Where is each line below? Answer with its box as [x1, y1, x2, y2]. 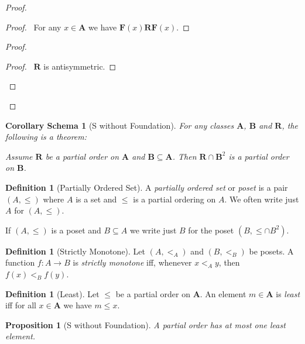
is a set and [76, 192, 117, 205]
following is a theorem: [5, 130, 87, 143]
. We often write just [224, 192, 299, 205]
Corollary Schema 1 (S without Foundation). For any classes [5, 119, 234, 131]
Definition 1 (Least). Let [5, 287, 100, 300]
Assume [5, 150, 33, 162]
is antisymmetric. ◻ [43, 60, 116, 72]
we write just [129, 223, 177, 236]
